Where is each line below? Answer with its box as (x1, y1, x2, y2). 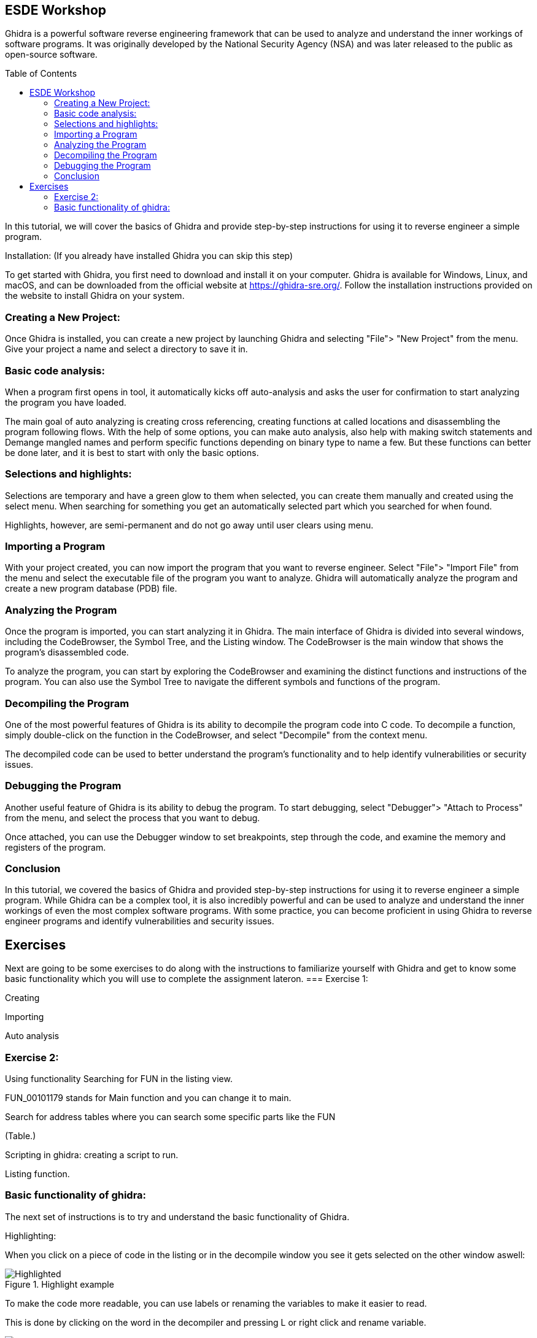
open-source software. (5, 49, 98, 60)
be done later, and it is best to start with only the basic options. (5, 447, 259, 458)
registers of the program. (5, 841, 106, 853)
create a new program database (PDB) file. (5, 583, 177, 594)
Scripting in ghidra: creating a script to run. (5, 1150, 179, 1161)
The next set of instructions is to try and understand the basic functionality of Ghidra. (5, 1211, 350, 1222)
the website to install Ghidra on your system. (5, 290, 185, 301)
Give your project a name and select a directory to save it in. (5, 344, 248, 355)
